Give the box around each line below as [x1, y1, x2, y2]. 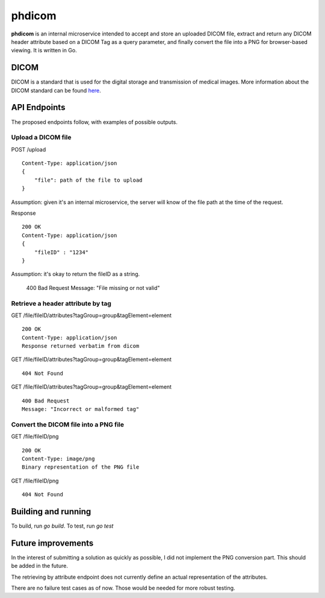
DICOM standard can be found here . [11, 87, 102, 94]
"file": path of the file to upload [34, 176, 143, 183]
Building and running [11, 506, 91, 517]
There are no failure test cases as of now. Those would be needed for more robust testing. [11, 584, 235, 592]
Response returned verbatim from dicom [22, 343, 140, 350]
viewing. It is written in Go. [11, 47, 78, 54]
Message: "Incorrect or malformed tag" [22, 406, 140, 413]
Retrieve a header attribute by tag [11, 299, 111, 307]
